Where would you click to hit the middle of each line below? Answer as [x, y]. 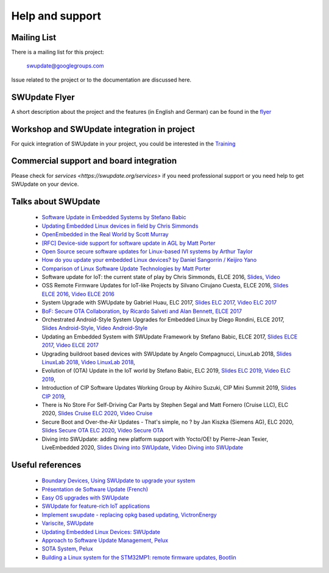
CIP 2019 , [54, 396]
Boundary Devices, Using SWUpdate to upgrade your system [119, 480]
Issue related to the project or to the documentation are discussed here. [101, 80]
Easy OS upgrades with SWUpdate [85, 498]
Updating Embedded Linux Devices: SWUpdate [101, 532]
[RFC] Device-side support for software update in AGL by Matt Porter [129, 243]
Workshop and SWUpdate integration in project [103, 129]
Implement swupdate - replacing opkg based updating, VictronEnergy [129, 515]
